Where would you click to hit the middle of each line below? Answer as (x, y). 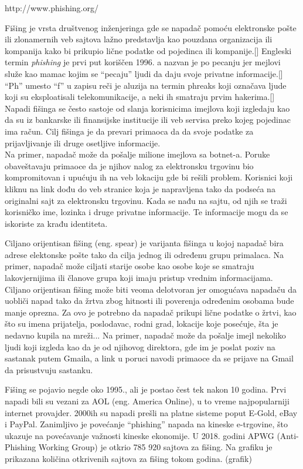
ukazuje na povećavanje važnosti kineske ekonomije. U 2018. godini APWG (139, 435)
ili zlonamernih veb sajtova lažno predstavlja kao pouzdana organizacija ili (139, 39)
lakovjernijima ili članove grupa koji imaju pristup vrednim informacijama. (139, 278)
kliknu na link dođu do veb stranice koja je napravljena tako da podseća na (140, 188)
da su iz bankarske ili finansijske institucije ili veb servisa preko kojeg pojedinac (148, 120)
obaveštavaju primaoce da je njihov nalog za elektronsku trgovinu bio (129, 165)
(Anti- (288, 435)
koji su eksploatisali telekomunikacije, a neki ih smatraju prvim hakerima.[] (140, 97)
